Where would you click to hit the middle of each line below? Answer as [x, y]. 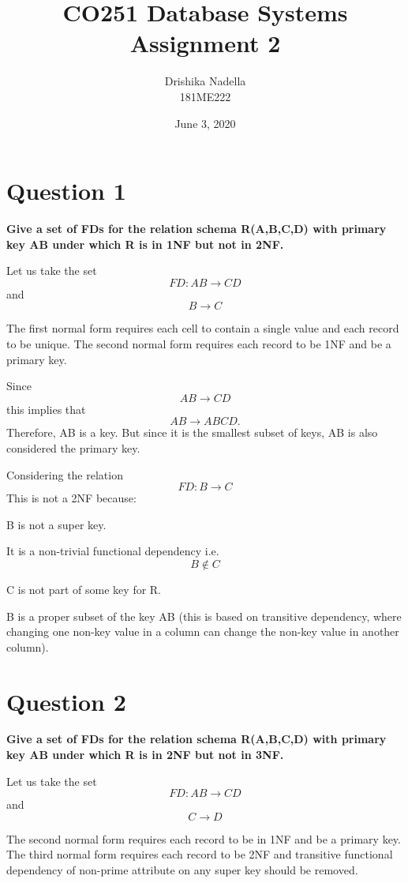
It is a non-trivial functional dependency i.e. [113, 551]
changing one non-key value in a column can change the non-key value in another [203, 631]
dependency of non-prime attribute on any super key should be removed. [182, 870]
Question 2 [66, 701]
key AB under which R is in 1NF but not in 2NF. [145, 244]
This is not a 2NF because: [71, 498]
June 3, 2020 [205, 123]
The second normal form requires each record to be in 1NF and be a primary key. [204, 838]
